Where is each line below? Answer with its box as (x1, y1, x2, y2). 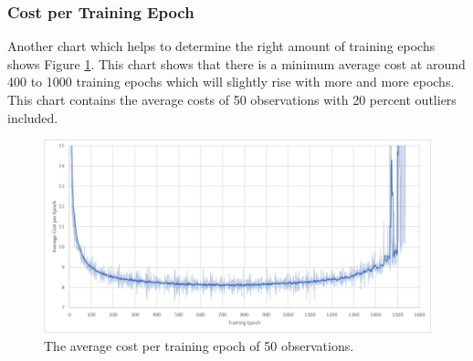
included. (7, 108, 58, 127)
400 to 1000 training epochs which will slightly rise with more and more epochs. (7, 72, 455, 91)
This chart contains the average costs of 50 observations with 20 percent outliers (7, 90, 457, 108)
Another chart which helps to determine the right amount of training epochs (7, 36, 436, 56)
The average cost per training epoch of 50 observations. (44, 335, 354, 355)
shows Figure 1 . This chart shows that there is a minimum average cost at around (7, 54, 466, 73)
